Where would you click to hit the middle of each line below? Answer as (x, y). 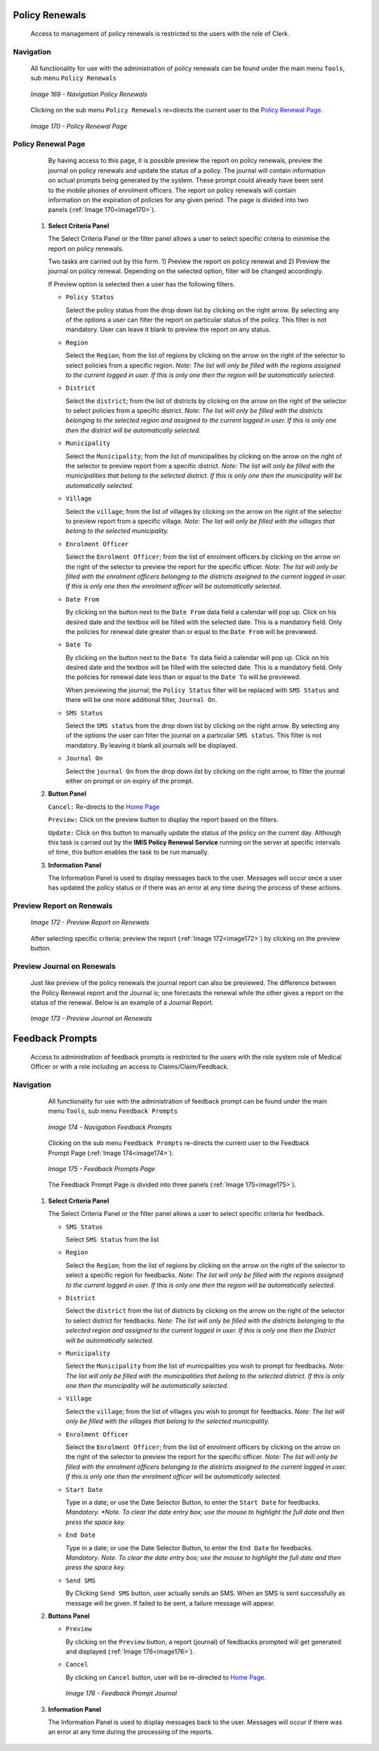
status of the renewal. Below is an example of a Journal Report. (122, 1002)
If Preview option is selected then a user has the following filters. (141, 284)
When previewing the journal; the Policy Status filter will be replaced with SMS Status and (202, 690)
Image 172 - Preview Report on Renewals (90, 923)
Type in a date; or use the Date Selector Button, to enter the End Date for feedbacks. (189, 1547)
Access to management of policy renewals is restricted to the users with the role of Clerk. (160, 34)
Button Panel (67, 794)
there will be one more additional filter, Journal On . (141, 700)
